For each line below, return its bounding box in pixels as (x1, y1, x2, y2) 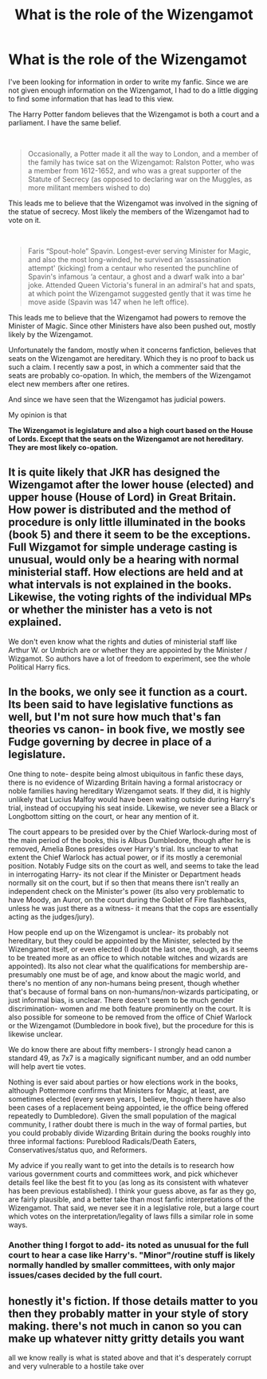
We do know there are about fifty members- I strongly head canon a (8, 1044, 232, 1054)
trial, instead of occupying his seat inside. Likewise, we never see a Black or (8, 803, 258, 813)
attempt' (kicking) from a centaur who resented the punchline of (27, 263, 239, 272)
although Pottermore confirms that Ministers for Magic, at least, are (8, 1085, 230, 1095)
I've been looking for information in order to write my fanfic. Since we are (8, 77, 249, 86)
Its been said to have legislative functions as (8, 697, 234, 712)
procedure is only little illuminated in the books (8, 515, 245, 529)
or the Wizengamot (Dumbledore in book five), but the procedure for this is (8, 1020, 254, 1030)
